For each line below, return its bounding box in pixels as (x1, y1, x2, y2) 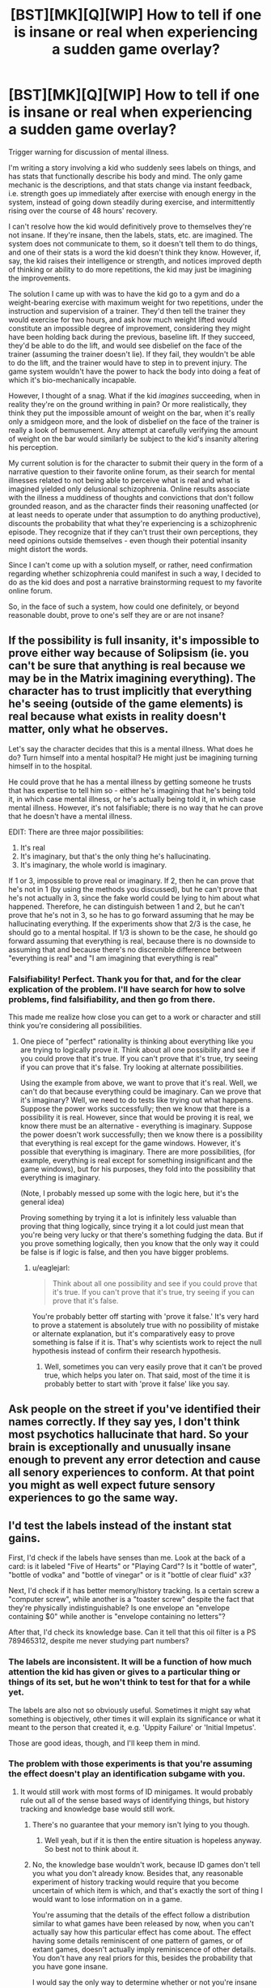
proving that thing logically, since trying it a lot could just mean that (19, 1222, 244, 1232)
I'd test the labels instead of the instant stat (8, 1519, 232, 1532)
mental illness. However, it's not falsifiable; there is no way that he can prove (8, 803, 264, 812)
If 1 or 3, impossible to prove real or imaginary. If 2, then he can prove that (8, 876, 255, 885)
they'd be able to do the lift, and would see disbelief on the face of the (8, 341, 243, 350)
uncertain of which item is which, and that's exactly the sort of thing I (32, 1885, 263, 1895)
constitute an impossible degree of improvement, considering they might (8, 323, 251, 333)
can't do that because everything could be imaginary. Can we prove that (19, 1086, 261, 1096)
